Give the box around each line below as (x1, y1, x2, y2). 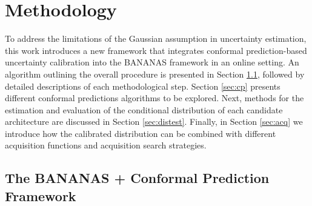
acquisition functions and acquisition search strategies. (5, 139, 207, 151)
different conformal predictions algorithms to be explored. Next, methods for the (5, 91, 304, 104)
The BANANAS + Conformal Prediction (5, 168, 270, 187)
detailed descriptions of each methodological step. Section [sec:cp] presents (5, 79, 280, 92)
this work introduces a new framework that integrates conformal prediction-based (5, 44, 307, 56)
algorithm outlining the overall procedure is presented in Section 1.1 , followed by (5, 67, 305, 80)
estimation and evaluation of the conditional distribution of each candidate (5, 103, 283, 116)
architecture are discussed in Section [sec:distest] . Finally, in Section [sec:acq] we (5, 115, 303, 128)
